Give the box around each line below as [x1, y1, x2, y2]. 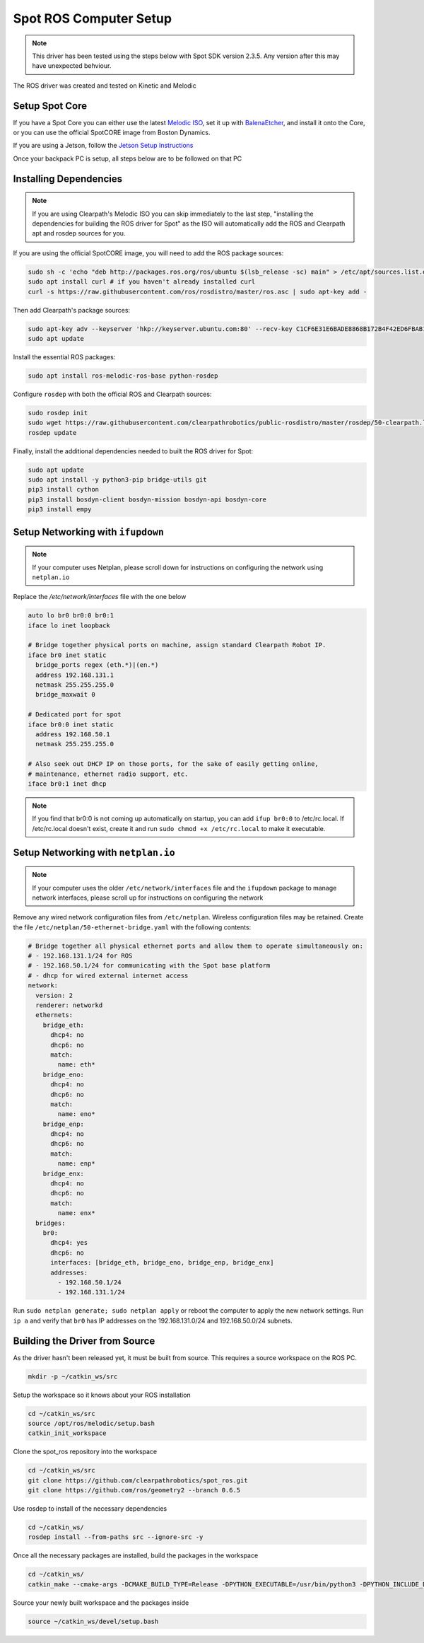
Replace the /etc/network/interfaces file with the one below [13, 593, 187, 601]
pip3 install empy [28, 506, 92, 513]
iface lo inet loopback [28, 621, 111, 629]
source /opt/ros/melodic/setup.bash [28, 1419, 155, 1427]
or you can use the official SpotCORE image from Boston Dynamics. [13, 128, 211, 137]
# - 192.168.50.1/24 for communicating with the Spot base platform [28, 962, 271, 970]
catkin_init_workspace [28, 1429, 107, 1437]
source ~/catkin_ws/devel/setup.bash [28, 1617, 159, 1625]
